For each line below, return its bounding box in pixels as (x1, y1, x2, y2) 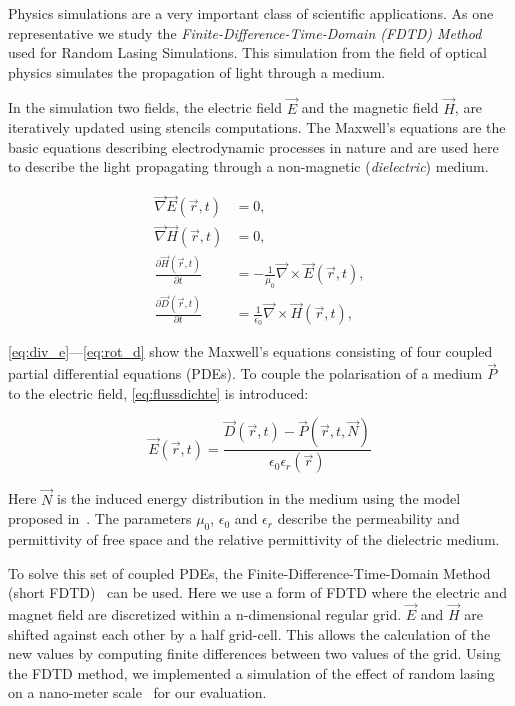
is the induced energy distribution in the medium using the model (57, 488, 461, 509)
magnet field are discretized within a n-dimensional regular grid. (8, 603, 402, 624)
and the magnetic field (301, 97, 439, 118)
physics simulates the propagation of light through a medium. (8, 61, 386, 82)
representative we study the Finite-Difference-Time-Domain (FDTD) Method (8, 22, 482, 43)
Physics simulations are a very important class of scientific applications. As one (8, 3, 494, 23)
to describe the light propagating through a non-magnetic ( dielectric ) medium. (8, 156, 489, 177)
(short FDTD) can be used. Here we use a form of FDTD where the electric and (8, 582, 507, 603)
